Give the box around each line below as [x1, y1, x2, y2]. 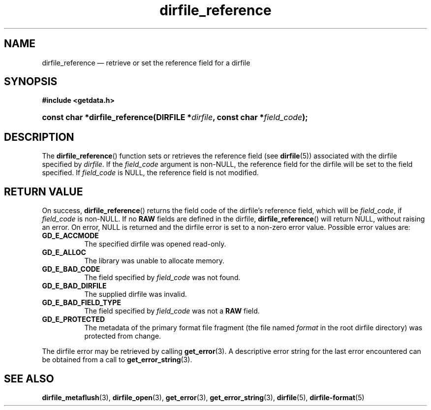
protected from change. [84, 332, 161, 341]
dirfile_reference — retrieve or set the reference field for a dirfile [42, 58, 250, 67]
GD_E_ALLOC [42, 248, 86, 257]
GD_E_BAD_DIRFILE [42, 282, 107, 290]
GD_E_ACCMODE [42, 231, 99, 240]
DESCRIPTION [4, 130, 74, 143]
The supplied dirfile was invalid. [84, 290, 187, 299]
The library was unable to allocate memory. [84, 256, 224, 265]
